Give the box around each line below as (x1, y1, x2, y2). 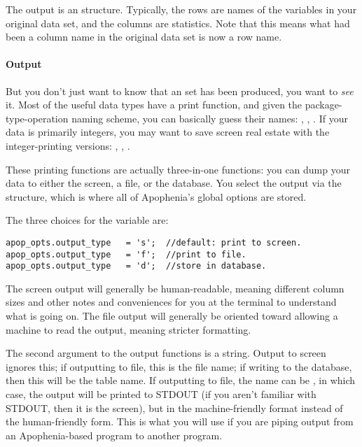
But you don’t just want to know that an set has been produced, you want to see (6, 83, 354, 98)
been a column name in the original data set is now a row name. (6, 29, 282, 44)
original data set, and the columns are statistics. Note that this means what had (6, 15, 350, 30)
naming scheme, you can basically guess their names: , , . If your (71, 111, 348, 125)
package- (305, 97, 342, 112)
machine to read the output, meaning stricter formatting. (6, 322, 251, 336)
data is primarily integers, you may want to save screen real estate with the (6, 125, 330, 139)
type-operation (6, 111, 69, 125)
